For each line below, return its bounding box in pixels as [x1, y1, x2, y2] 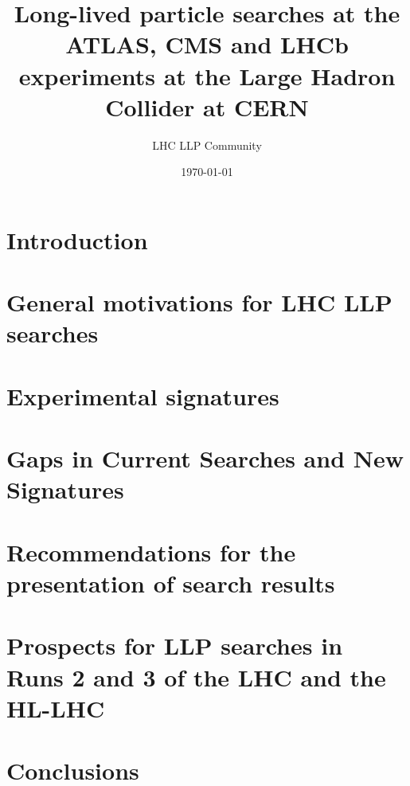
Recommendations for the [6, 535, 296, 568]
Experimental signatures [6, 379, 279, 412]
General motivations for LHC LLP [6, 286, 392, 319]
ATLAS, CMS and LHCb [65, 28, 349, 61]
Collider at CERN [105, 90, 309, 123]
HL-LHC [6, 691, 105, 724]
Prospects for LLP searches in [6, 629, 343, 662]
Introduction [6, 223, 148, 256]
